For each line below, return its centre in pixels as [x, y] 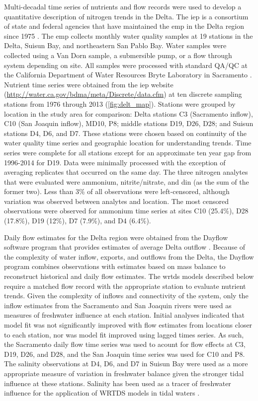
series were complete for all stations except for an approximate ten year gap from [128, 152]
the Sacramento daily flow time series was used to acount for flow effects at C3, [125, 344]
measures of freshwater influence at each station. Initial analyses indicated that [124, 315]
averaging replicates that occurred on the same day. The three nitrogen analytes [126, 172]
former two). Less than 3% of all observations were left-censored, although [117, 191]
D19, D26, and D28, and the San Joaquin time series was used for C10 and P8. [125, 354]
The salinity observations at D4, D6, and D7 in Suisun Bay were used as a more [126, 364]
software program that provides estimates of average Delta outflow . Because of [125, 247]
